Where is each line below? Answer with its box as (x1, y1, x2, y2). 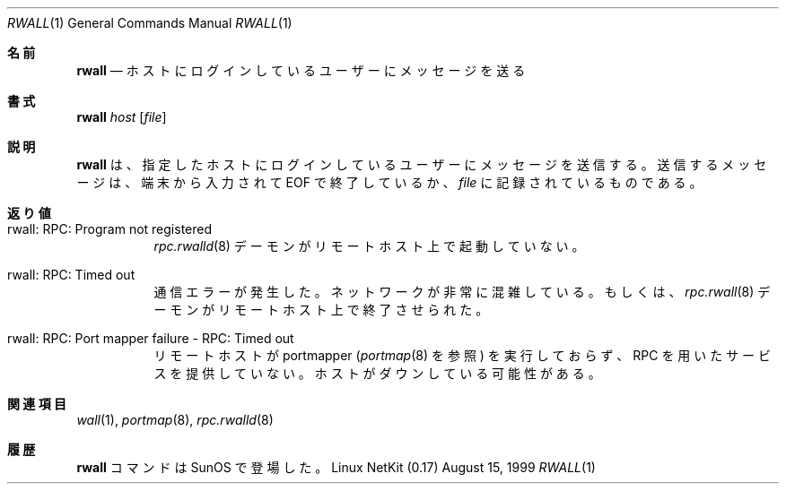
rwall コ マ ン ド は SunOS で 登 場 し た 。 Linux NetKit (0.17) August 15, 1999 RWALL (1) (76, 460, 596, 475)
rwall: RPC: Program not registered (7, 221, 213, 237)
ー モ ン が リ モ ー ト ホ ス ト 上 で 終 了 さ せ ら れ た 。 (153, 302, 489, 317)
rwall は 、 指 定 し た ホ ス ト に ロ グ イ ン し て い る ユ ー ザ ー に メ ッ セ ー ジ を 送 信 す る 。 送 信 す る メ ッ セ (76, 157, 767, 172)
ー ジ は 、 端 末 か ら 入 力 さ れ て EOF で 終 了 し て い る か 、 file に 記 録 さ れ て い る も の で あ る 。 (76, 175, 703, 190)
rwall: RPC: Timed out (7, 267, 135, 282)
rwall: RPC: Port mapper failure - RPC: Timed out (7, 331, 294, 346)
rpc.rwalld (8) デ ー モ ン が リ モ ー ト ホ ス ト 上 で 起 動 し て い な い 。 (153, 238, 585, 254)
